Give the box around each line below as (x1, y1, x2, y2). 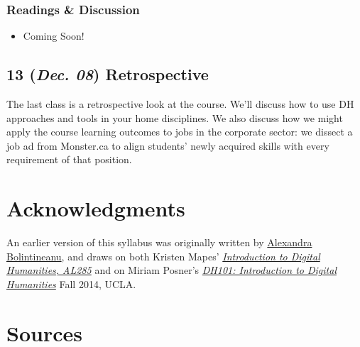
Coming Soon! (23, 28, 84, 43)
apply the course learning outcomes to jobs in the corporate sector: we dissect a (6, 124, 353, 139)
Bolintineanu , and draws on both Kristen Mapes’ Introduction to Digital (6, 248, 320, 263)
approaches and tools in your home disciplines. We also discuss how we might (6, 110, 343, 125)
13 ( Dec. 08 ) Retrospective (6, 63, 209, 85)
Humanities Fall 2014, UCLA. (6, 276, 136, 291)
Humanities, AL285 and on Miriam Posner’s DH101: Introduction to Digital (6, 263, 337, 277)
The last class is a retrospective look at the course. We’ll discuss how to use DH (6, 97, 354, 111)
